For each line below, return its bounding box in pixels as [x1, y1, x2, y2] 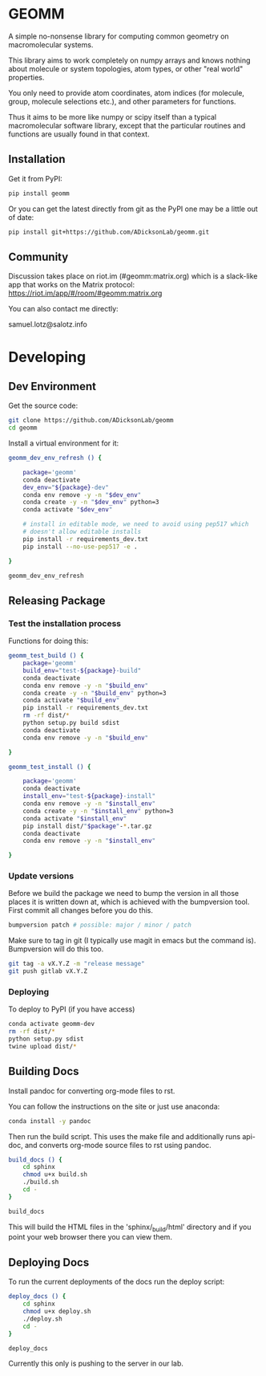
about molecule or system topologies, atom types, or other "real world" [8, 63, 244, 73]
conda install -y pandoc [8, 1117, 91, 1125]
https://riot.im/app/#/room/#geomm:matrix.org [8, 288, 163, 298]
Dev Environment [8, 379, 97, 393]
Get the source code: [8, 401, 79, 410]
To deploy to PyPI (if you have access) [8, 1004, 135, 1014]
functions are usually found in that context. [8, 129, 150, 139]
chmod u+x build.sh [22, 1170, 88, 1179]
